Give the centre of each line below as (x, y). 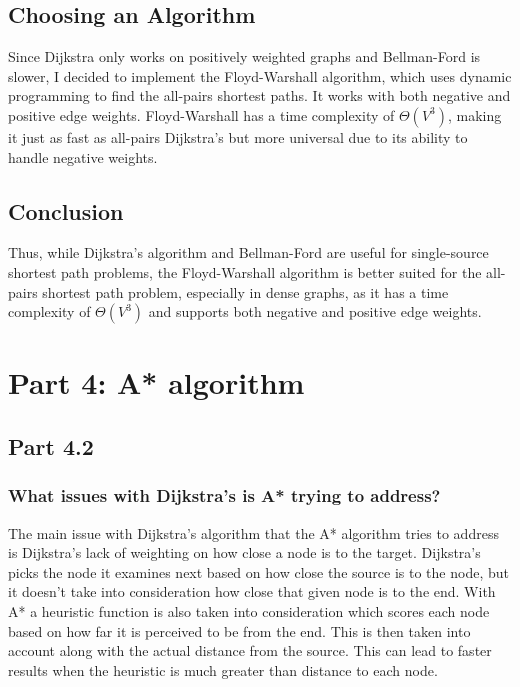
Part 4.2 (51, 445)
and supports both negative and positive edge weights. (315, 311)
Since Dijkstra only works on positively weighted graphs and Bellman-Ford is (244, 56)
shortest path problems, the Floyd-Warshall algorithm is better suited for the (245, 271)
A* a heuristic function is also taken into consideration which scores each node (249, 610)
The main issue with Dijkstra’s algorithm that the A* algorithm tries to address (253, 532)
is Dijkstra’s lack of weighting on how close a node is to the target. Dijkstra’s (244, 552)
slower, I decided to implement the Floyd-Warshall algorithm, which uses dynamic (260, 75)
